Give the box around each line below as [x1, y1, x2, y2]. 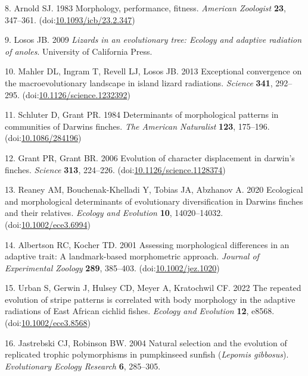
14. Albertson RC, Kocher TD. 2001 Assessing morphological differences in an [5, 238, 290, 250]
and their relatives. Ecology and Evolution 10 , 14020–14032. [5, 206, 223, 219]
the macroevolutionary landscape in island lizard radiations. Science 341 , [5, 76, 273, 89]
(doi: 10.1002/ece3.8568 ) [5, 317, 91, 329]
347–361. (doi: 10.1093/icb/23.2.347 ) [5, 13, 135, 26]
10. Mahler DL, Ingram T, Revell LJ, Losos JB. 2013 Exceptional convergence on [5, 65, 302, 77]
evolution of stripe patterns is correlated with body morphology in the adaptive [5, 293, 295, 305]
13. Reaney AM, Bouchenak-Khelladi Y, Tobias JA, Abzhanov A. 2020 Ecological [5, 183, 303, 196]
